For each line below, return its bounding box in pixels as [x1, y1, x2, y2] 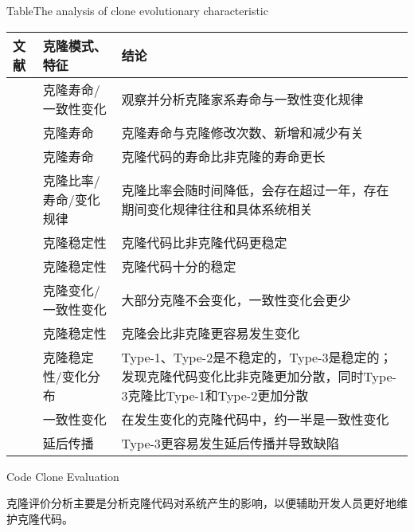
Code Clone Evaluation [6, 467, 119, 484]
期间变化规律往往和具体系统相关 [121, 199, 313, 218]
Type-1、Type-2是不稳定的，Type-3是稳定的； [121, 347, 393, 366]
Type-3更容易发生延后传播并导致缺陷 [121, 433, 339, 452]
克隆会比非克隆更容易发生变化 [121, 323, 300, 342]
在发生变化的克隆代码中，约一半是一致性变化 [121, 409, 389, 428]
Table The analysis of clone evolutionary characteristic [6, 2, 268, 18]
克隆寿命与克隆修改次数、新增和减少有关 [121, 123, 364, 142]
